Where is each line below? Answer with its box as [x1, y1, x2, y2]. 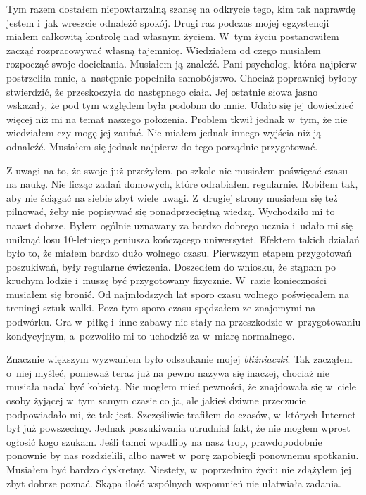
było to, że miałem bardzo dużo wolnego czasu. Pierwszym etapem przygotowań [6, 245, 352, 260]
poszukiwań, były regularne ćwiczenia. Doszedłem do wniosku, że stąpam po [6, 259, 336, 274]
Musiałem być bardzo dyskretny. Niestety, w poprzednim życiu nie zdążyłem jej [6, 462, 352, 476]
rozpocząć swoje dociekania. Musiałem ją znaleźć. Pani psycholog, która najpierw [6, 56, 357, 71]
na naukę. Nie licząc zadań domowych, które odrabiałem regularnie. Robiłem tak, [6, 176, 358, 191]
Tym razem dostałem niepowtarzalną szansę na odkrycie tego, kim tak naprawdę [6, 1, 355, 15]
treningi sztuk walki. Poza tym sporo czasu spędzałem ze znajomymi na [6, 300, 316, 315]
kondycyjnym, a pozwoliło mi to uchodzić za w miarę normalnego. [6, 328, 295, 342]
